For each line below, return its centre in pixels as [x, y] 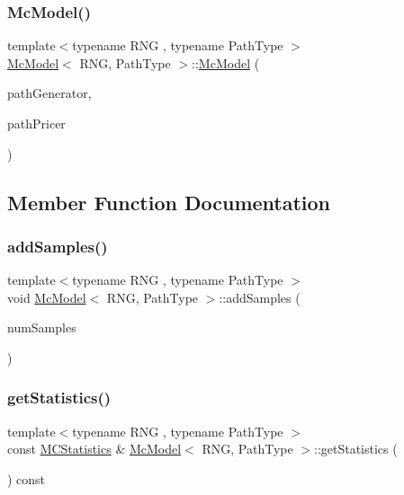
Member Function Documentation [169, 202]
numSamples [42, 327]
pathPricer [36, 123]
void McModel [47, 297]
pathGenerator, [49, 93]
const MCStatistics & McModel [94, 449]
